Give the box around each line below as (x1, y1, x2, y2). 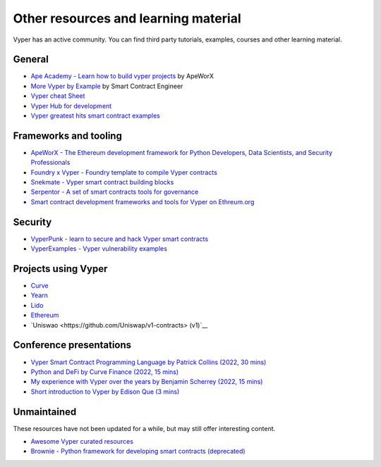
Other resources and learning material (13, 11, 241, 26)
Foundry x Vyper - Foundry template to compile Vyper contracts (30, 168, 218, 176)
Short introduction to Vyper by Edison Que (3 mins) (30, 387, 180, 396)
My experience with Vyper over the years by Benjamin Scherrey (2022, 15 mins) (30, 378, 263, 386)
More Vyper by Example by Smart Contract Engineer (30, 82, 183, 90)
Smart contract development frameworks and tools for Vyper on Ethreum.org (30, 197, 255, 206)
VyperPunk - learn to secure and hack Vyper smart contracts (30, 235, 208, 243)
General (13, 54, 49, 66)
